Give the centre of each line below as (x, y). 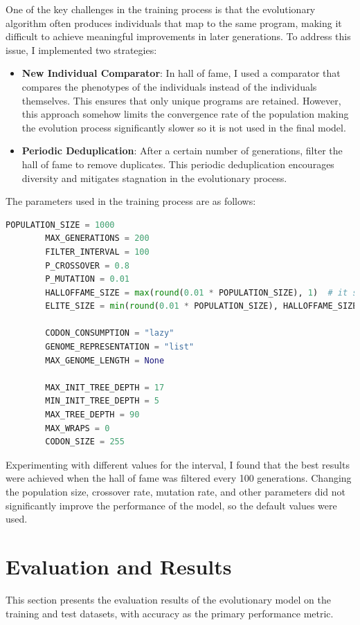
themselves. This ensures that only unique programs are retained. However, (181, 100)
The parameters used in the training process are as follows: (131, 201)
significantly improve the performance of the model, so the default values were (171, 505)
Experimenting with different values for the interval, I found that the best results (178, 464)
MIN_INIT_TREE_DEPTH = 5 (102, 401)
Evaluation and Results (119, 566)
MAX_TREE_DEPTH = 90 (92, 415)
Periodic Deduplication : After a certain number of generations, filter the (182, 151)
